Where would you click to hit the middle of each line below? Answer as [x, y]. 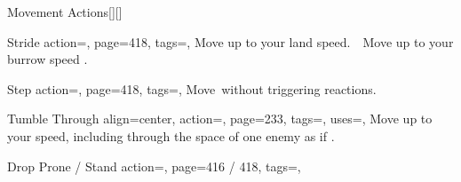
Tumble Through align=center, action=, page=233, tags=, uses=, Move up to [220, 119]
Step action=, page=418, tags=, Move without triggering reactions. [192, 88]
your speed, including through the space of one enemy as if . [171, 135]
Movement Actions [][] [65, 12]
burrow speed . [48, 59]
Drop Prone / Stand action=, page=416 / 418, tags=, [154, 166]
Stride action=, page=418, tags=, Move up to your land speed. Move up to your [230, 41]
